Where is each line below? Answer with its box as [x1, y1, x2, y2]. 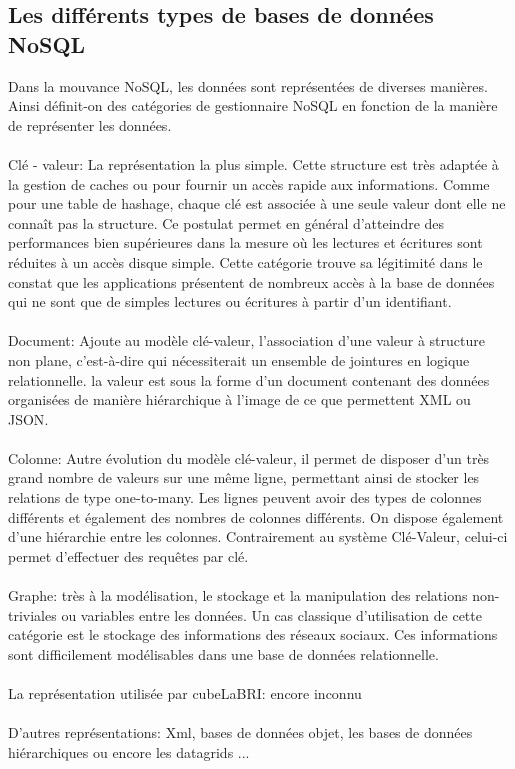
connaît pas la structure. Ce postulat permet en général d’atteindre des [8, 212, 445, 233]
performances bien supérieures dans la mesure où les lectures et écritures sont [8, 232, 483, 253]
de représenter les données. [8, 114, 172, 135]
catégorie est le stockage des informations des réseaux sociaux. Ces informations [8, 624, 498, 645]
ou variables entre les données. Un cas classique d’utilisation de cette [61, 604, 482, 625]
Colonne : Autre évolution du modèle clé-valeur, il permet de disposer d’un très [8, 447, 490, 468]
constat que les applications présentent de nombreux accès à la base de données [8, 271, 495, 292]
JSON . [8, 408, 49, 429]
